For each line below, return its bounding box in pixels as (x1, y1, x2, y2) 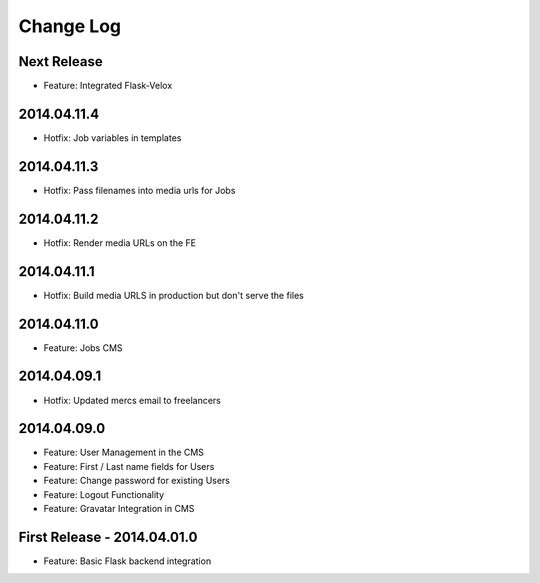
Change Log (18, 15, 122, 37)
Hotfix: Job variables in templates (43, 131, 182, 144)
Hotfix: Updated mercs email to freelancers (43, 394, 222, 406)
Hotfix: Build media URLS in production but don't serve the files (43, 289, 304, 301)
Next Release (18, 53, 104, 70)
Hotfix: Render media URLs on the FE (43, 236, 197, 249)
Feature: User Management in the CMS (43, 446, 205, 459)
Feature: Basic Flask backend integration (43, 555, 212, 567)
